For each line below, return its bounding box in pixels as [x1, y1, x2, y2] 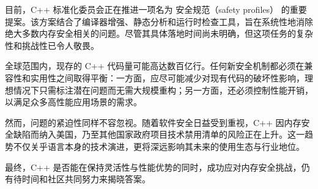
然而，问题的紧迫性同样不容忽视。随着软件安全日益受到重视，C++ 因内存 [5, 116, 301, 128]
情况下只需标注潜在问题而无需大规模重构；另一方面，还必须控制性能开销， [13, 83, 313, 96]
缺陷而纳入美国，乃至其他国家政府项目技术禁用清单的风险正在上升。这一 [13, 128, 305, 141]
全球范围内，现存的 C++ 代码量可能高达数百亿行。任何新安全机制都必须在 [5, 59, 305, 72]
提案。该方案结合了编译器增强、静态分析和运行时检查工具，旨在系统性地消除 [5, 15, 313, 28]
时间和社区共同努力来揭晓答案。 [21, 172, 150, 185]
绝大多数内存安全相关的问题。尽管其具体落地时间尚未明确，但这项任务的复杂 [5, 27, 313, 40]
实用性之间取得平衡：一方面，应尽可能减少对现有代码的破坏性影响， [30, 71, 305, 84]
